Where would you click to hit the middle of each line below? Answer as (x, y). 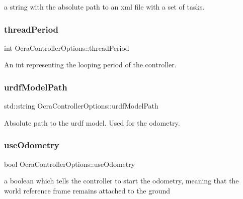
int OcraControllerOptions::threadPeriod (67, 47)
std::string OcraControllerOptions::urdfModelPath (81, 106)
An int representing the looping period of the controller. (90, 65)
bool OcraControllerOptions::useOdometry (70, 164)
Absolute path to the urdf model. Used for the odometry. (92, 122)
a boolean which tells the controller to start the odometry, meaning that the (121, 181)
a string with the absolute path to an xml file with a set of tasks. (104, 7)
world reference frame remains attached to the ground (87, 190)
